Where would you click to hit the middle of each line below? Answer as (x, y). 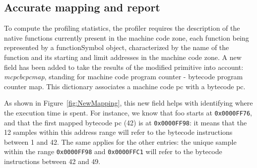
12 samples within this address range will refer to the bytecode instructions (118, 132)
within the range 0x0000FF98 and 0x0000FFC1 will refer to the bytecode (113, 151)
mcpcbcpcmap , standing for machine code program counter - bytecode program (124, 77)
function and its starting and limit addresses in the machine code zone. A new (123, 57)
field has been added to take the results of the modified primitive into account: (124, 67)
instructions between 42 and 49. (52, 161)
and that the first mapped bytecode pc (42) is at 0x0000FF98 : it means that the (126, 122)
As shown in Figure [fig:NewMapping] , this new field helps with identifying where (128, 103)
